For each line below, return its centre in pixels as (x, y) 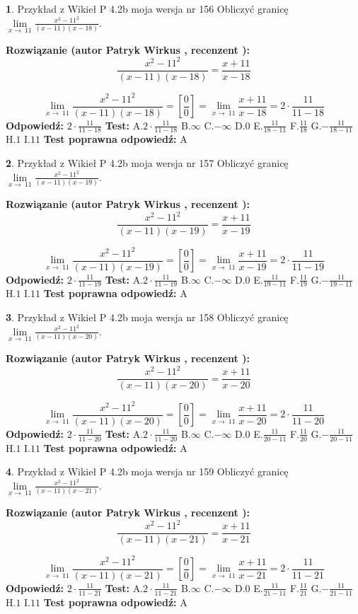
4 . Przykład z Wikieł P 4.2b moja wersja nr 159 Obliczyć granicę (147, 471)
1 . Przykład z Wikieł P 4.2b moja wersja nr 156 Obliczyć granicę (147, 8)
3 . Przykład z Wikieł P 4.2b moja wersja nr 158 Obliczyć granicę (147, 317)
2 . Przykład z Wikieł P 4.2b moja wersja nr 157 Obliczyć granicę (147, 163)
